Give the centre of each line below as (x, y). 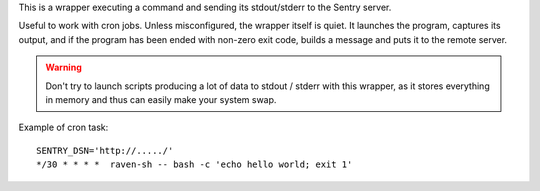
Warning (63, 67)
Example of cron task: (63, 127)
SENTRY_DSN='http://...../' (105, 150)
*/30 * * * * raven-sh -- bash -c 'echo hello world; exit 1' (194, 164)
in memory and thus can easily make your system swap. (161, 99)
